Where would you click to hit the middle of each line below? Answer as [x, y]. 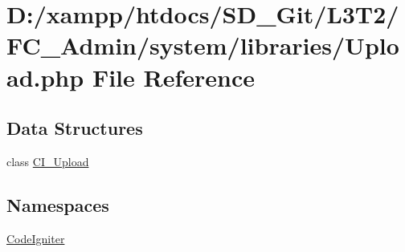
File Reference [173, 77]
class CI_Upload [48, 161]
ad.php [45, 77]
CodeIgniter [36, 238]
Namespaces [58, 204]
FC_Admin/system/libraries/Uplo [203, 45]
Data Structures [75, 128]
